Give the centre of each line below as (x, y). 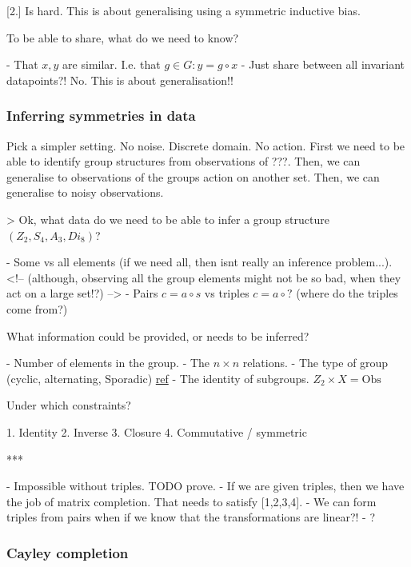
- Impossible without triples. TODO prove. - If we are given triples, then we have (205, 486)
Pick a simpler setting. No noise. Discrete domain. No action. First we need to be (206, 145)
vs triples (227, 293)
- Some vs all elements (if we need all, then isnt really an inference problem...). (200, 262)
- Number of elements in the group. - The (108, 363)
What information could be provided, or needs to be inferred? (158, 335)
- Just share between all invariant (323, 64)
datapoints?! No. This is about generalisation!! (120, 80)
